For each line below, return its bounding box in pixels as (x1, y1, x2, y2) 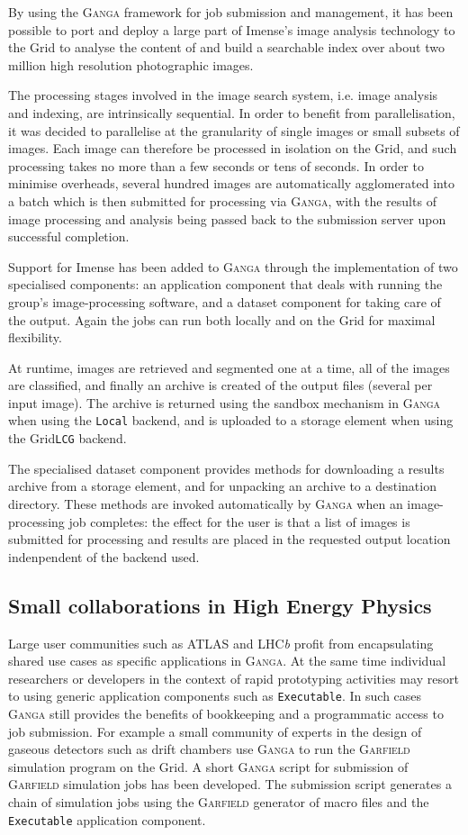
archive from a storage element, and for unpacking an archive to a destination (8, 476, 436, 495)
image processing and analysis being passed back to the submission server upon (8, 209, 446, 228)
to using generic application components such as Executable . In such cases (8, 686, 422, 705)
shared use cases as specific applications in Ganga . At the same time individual (8, 651, 446, 670)
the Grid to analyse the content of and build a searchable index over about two (8, 38, 445, 57)
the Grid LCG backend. (8, 429, 127, 448)
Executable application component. (8, 810, 206, 829)
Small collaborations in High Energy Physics (8, 591, 432, 619)
